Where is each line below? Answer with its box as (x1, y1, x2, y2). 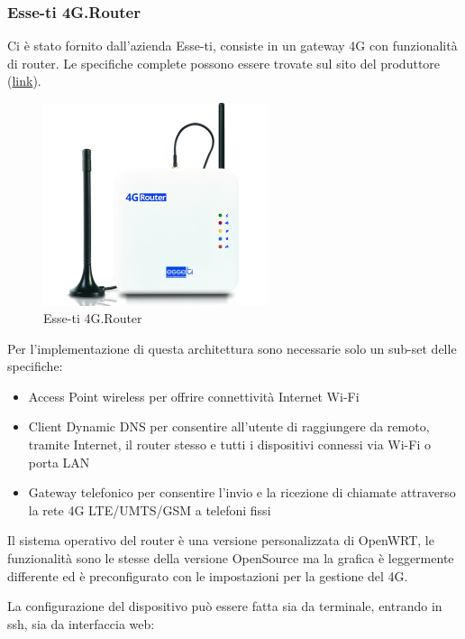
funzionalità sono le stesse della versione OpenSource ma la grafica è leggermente (7, 549, 454, 568)
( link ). (7, 71, 41, 90)
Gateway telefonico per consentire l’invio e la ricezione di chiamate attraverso (28, 483, 456, 502)
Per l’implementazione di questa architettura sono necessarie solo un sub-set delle (7, 338, 457, 357)
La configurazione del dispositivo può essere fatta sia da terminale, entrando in (7, 597, 442, 616)
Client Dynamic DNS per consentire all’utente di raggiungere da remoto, (28, 417, 430, 436)
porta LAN (28, 452, 90, 471)
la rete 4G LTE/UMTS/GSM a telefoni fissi (28, 500, 271, 519)
